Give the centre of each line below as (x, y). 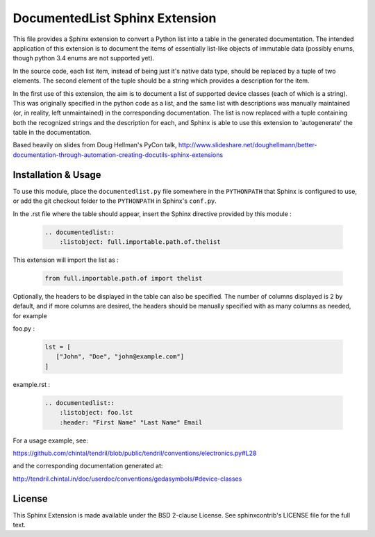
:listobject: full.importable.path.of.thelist (140, 242)
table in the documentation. (52, 133)
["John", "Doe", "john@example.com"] (120, 357)
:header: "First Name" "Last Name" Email (131, 422)
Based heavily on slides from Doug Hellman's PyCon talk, (95, 145)
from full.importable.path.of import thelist (124, 278)
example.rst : (31, 384)
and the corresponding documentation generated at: (88, 466)
